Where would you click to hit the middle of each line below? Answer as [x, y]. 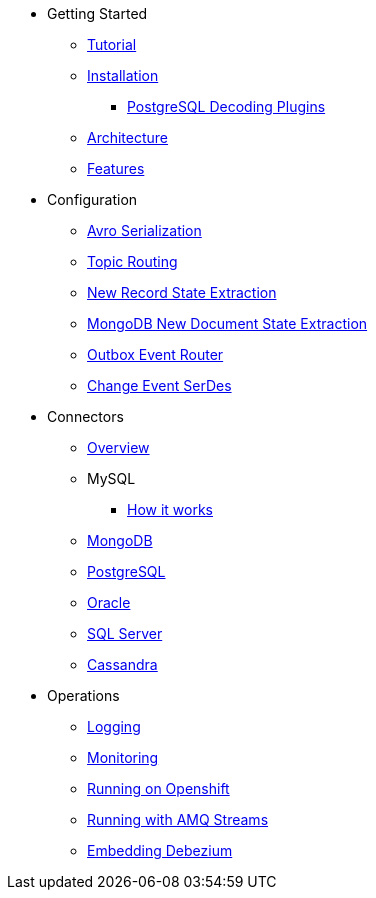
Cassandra [122, 664]
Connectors [85, 416]
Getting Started [97, 13]
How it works [170, 509]
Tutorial [112, 44]
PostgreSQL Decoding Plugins [226, 106]
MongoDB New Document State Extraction [227, 323]
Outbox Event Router [155, 354]
